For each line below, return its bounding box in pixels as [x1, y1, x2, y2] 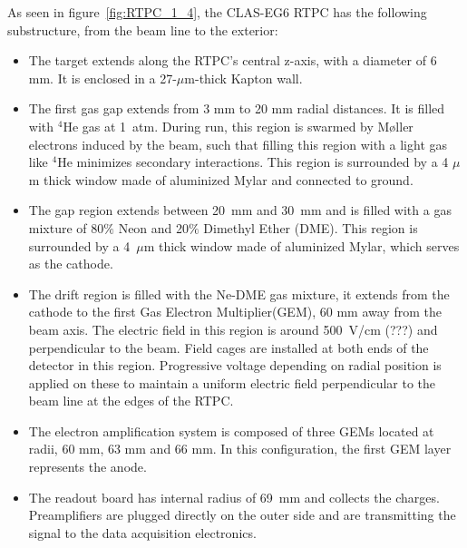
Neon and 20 [118, 218, 190, 237]
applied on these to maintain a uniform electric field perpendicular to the [28, 373, 436, 392]
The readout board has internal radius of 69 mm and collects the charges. [28, 487, 440, 506]
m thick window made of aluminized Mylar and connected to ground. [28, 170, 413, 189]
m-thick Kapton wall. [184, 68, 303, 87]
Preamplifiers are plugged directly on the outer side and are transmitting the [28, 505, 456, 524]
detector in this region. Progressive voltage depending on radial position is [28, 356, 442, 375]
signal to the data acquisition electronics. [28, 523, 257, 542]
